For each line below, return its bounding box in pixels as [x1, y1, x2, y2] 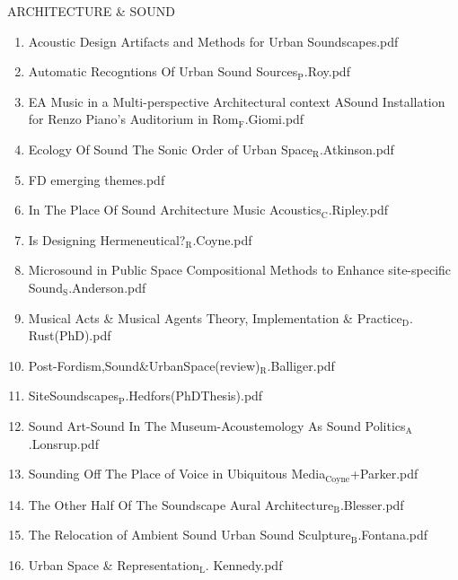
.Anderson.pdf [68, 277, 146, 296]
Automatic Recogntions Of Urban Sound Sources [28, 62, 298, 81]
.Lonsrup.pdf [28, 434, 99, 453]
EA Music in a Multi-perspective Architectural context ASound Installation [28, 92, 445, 110]
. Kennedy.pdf [205, 555, 283, 574]
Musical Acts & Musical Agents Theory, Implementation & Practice [28, 308, 402, 327]
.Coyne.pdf [192, 230, 252, 249]
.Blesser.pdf [339, 495, 404, 514]
